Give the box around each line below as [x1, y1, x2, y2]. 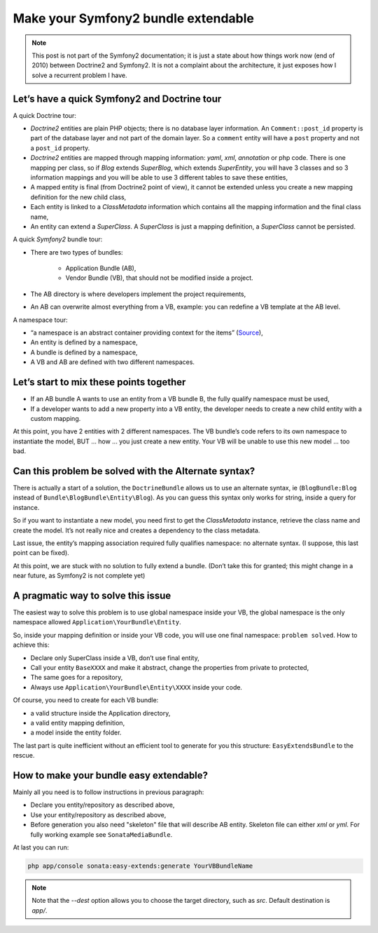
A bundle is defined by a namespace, [30, 348, 138, 356]
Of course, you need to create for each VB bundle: [13, 696, 159, 704]
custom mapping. [30, 414, 81, 422]
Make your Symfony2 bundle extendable [13, 11, 255, 26]
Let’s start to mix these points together [13, 376, 186, 389]
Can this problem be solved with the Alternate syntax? [13, 465, 255, 477]
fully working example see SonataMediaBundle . [30, 830, 173, 838]
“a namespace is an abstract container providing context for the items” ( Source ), [30, 328, 263, 337]
